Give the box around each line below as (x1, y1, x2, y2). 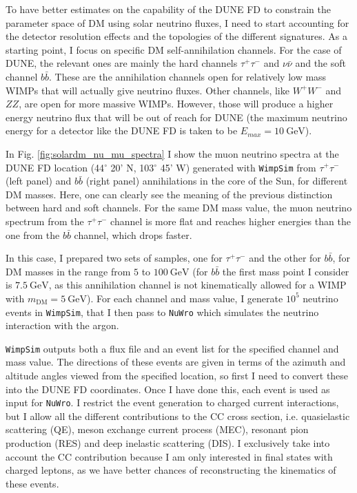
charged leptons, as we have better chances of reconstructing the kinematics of (6, 463, 336, 477)
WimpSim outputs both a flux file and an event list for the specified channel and (6, 341, 339, 355)
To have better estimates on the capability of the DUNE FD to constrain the (6, 2, 331, 16)
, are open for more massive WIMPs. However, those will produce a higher (19, 96, 334, 111)
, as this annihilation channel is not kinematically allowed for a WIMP (48, 277, 347, 292)
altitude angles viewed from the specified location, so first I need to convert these (6, 368, 349, 383)
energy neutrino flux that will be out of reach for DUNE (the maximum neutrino (6, 109, 347, 124)
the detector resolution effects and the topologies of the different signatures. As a (6, 29, 348, 43)
